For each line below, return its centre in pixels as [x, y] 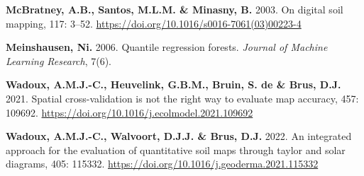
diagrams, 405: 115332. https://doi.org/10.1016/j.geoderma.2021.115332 [162, 164]
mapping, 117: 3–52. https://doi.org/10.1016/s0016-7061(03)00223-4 [154, 23]
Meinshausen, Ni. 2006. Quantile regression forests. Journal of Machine [167, 47]
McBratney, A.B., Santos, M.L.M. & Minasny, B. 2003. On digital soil [175, 9]
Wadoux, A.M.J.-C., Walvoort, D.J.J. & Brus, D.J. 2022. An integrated [179, 136]
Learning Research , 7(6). [59, 60]
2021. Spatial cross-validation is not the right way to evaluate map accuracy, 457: [182, 98]
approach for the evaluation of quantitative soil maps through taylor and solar [176, 149]
